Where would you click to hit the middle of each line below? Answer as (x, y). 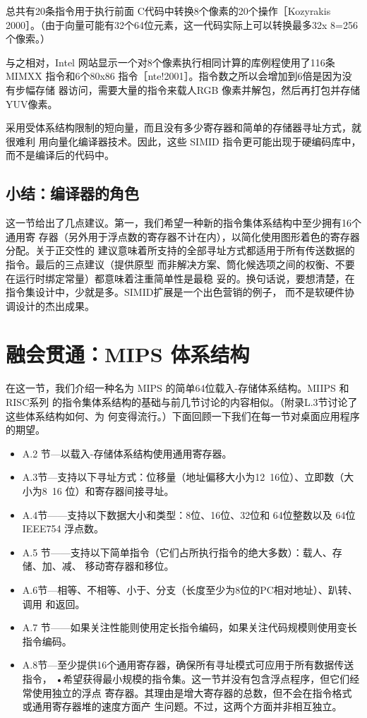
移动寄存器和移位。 (130, 566)
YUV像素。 (32, 103)
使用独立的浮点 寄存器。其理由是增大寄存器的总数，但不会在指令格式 (192, 692)
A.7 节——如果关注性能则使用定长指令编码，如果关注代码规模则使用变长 (189, 627)
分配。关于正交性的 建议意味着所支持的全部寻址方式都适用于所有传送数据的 (180, 250)
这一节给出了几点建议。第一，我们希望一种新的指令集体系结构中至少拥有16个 (183, 223)
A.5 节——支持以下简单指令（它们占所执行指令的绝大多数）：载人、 (177, 552)
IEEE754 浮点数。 (63, 528)
